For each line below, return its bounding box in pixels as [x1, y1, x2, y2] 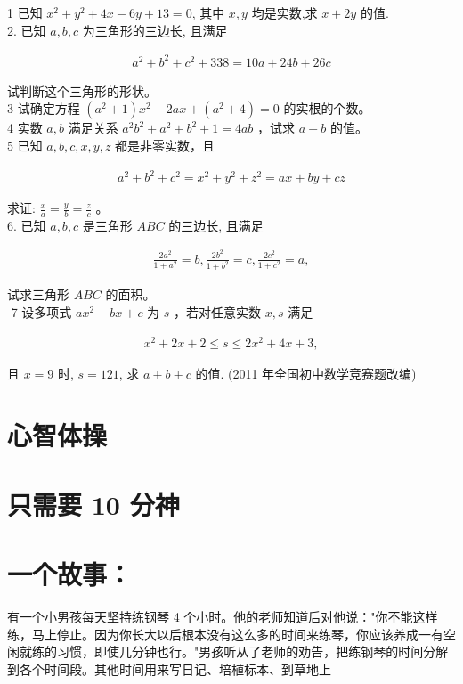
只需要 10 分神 [7, 485, 180, 522]
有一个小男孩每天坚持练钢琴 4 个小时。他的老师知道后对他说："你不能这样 [7, 607, 438, 626]
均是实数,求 [251, 4, 318, 21]
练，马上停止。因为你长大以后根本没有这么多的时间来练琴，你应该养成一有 [7, 624, 443, 643]
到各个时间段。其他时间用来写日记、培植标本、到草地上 [7, 659, 331, 678]
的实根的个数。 [283, 99, 371, 118]
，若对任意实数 [174, 303, 262, 322]
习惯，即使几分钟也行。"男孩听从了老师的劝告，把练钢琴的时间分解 [56, 642, 449, 661]
